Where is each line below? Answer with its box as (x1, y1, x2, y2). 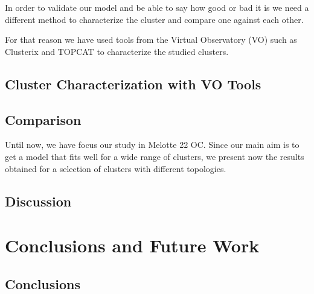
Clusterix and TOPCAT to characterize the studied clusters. (5, 45, 229, 57)
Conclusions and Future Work (5, 233, 260, 258)
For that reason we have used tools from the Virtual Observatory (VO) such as (5, 33, 297, 46)
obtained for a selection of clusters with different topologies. (5, 162, 226, 174)
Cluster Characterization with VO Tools (5, 74, 261, 93)
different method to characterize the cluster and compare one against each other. (5, 13, 304, 25)
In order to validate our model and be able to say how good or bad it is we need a (5, 1, 309, 13)
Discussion (5, 191, 72, 210)
